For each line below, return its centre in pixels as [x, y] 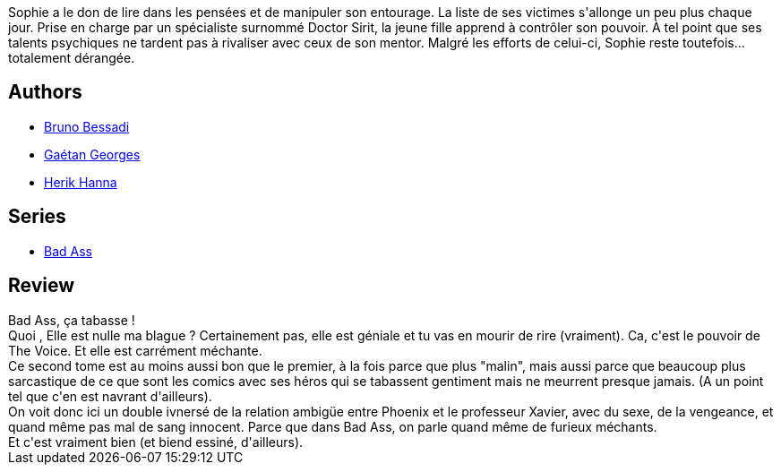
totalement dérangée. [72, 58]
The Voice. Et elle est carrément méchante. [135, 350]
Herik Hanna [81, 182]
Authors [45, 92]
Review [42, 286]
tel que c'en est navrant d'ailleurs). [110, 396]
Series [37, 217]
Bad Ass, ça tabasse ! [72, 320]
